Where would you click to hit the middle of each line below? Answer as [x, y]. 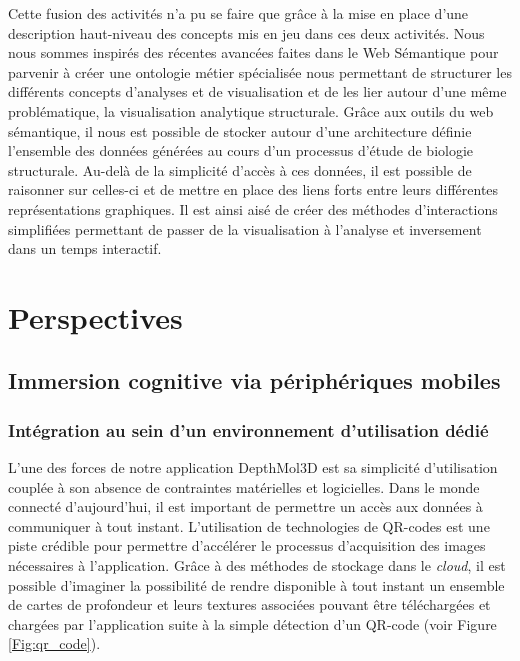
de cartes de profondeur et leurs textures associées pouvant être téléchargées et [249, 604]
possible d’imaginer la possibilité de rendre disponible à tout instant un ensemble [256, 584]
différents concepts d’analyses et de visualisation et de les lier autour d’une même [257, 91]
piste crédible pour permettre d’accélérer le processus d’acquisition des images [247, 545]
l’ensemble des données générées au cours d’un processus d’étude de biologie [241, 150]
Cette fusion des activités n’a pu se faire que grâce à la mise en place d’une [238, 13]
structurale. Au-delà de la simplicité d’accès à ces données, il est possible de [240, 169]
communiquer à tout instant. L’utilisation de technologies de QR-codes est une [249, 525]
